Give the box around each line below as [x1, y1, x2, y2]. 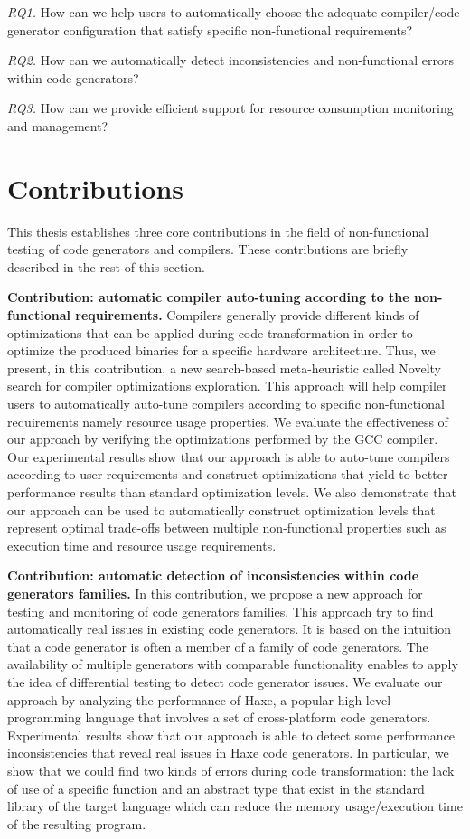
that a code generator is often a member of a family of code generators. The [7, 636, 428, 655]
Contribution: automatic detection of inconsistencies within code [7, 566, 419, 585]
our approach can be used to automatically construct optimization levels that [7, 500, 436, 519]
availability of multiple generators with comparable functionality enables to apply [7, 655, 458, 674]
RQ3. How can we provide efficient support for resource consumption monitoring [7, 99, 454, 118]
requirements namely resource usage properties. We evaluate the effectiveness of [7, 411, 448, 430]
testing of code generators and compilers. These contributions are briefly [7, 240, 409, 259]
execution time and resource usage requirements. [7, 535, 277, 554]
